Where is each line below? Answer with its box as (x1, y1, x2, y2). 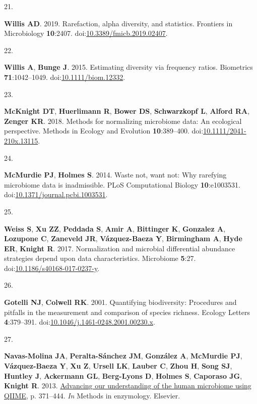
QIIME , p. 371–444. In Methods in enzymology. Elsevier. (4, 390, 180, 400)
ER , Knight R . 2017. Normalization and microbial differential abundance (4, 243, 235, 253)
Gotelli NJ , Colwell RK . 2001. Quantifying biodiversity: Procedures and (4, 297, 237, 307)
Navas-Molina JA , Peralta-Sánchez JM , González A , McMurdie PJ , (4, 350, 242, 361)
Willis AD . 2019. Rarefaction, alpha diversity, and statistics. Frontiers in (4, 18, 233, 28)
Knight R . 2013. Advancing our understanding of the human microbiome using (4, 380, 251, 391)
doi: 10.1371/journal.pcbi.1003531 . (4, 189, 108, 200)
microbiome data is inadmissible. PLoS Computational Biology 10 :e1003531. (4, 179, 240, 190)
